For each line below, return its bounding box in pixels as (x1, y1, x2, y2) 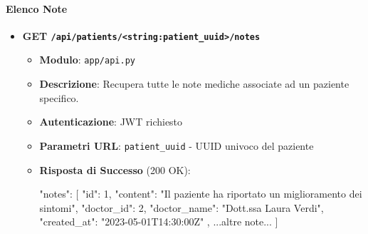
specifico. (39, 90, 79, 105)
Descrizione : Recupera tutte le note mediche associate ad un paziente (39, 76, 349, 91)
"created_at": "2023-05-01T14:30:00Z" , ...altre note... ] (39, 214, 278, 229)
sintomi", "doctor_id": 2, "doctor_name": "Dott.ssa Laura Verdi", (39, 200, 324, 215)
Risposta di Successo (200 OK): (39, 162, 191, 177)
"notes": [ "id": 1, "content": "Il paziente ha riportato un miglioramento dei (39, 186, 362, 201)
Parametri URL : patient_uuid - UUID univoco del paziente (39, 138, 314, 153)
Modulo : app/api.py (39, 52, 135, 67)
